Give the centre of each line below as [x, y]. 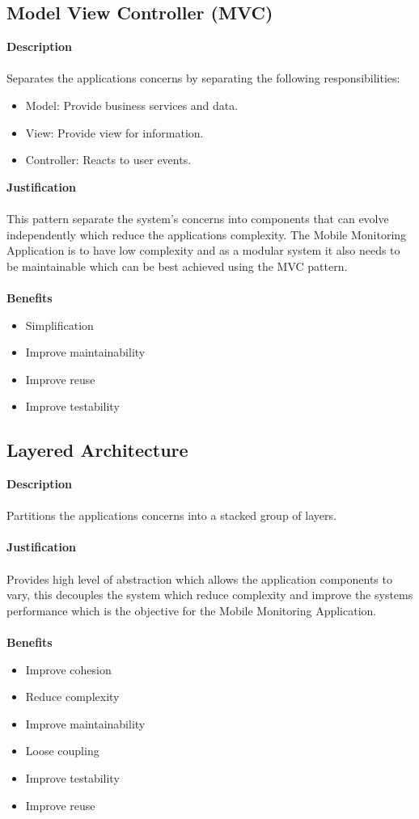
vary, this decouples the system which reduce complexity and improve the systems [210, 595]
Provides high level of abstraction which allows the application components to [199, 578]
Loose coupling [62, 751]
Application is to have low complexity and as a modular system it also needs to [203, 250]
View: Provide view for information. [114, 132]
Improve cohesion [68, 669]
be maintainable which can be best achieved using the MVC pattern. [177, 266]
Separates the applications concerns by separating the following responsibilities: [203, 78]
